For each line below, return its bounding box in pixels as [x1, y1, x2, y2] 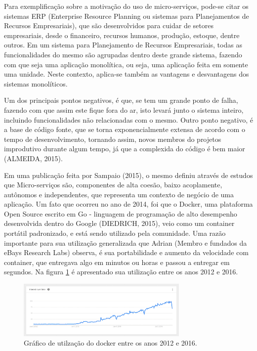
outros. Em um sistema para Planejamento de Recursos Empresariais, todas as [4, 40, 242, 50]
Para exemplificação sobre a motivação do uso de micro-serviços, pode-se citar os [4, 1, 249, 11]
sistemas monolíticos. [4, 78, 68, 88]
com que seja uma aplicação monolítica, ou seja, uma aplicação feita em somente [4, 59, 248, 69]
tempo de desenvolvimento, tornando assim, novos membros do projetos [4, 133, 221, 144]
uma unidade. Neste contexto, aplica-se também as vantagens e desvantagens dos [4, 69, 249, 79]
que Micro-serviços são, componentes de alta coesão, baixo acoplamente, [4, 179, 222, 190]
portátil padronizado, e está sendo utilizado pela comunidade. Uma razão [4, 228, 226, 238]
